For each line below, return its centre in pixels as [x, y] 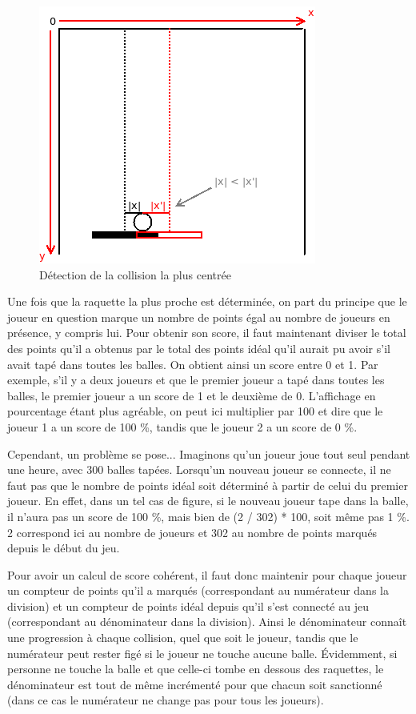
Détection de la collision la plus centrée [135, 274]
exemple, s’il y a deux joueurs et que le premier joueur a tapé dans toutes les [196, 380]
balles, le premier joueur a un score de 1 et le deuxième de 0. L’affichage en [192, 395]
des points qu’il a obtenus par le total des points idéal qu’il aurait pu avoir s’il [199, 348]
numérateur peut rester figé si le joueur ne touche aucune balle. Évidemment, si [202, 653]
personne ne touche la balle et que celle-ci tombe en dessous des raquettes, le [196, 669]
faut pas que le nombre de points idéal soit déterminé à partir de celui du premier [208, 485]
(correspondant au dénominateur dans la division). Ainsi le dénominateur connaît [207, 622]
